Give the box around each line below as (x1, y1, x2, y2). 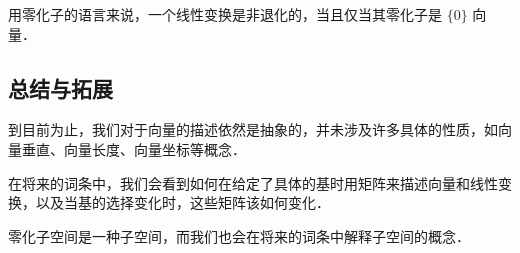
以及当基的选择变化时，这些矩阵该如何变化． (35, 192, 330, 213)
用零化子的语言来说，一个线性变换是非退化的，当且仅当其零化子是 (8, 4, 442, 24)
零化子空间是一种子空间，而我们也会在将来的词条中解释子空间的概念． (8, 225, 470, 246)
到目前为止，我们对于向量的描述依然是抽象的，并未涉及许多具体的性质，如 (8, 119, 498, 140)
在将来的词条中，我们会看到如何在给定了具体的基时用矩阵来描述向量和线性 (8, 172, 498, 193)
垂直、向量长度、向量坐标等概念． (21, 138, 246, 159)
